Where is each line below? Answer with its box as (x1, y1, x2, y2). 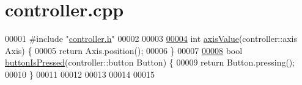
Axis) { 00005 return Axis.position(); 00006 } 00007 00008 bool (5, 44, 243, 56)
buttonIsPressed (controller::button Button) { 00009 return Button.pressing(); (5, 56, 295, 69)
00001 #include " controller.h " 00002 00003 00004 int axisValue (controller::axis (5, 32, 297, 45)
